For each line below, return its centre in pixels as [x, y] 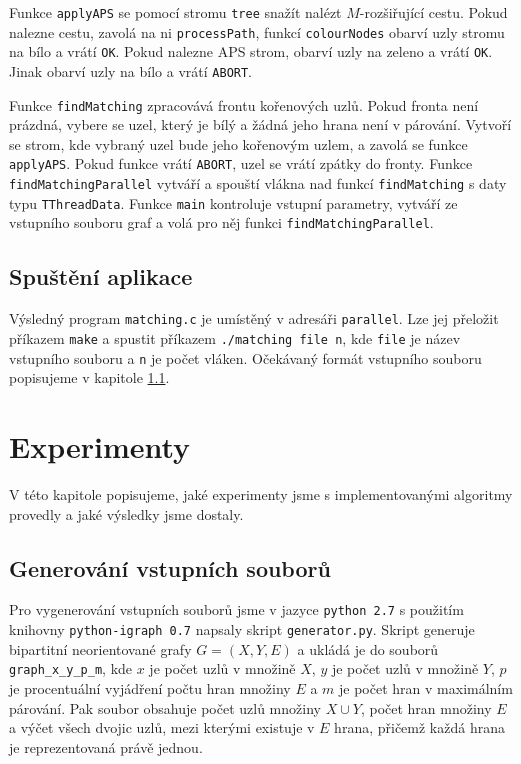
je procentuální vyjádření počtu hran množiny [150, 687]
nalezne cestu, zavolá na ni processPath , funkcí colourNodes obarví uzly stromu [257, 31]
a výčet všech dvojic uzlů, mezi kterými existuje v [162, 727]
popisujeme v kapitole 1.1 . [89, 377]
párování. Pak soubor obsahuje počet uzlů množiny [165, 707]
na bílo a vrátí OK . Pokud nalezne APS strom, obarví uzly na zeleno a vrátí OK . [251, 51]
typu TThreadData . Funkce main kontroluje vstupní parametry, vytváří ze [233, 202]
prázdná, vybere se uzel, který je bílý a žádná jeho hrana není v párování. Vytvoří [260, 124]
